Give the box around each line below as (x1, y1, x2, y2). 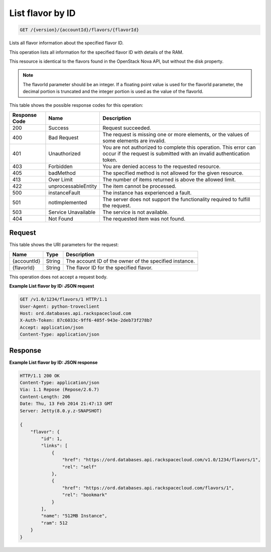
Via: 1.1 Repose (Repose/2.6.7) (20, 387, 100, 393)
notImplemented (48, 199, 87, 206)
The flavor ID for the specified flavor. (66, 264, 153, 271)
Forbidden (48, 163, 73, 170)
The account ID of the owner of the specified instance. (66, 257, 195, 264)
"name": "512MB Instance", (41, 513, 107, 519)
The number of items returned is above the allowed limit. (102, 176, 236, 183)
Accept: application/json (20, 324, 84, 330)
